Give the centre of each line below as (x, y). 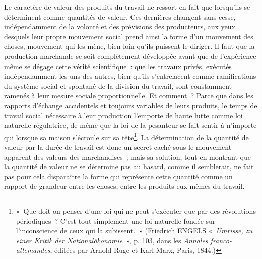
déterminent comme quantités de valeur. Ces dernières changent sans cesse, (120, 16)
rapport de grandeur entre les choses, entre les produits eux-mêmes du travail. (124, 186)
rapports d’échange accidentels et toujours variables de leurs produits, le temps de (131, 105)
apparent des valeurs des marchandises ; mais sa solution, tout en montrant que (127, 156)
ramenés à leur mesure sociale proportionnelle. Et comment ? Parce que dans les (129, 95)
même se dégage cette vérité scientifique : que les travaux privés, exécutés (118, 66)
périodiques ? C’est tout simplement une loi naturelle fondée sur (116, 220)
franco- (221, 240)
